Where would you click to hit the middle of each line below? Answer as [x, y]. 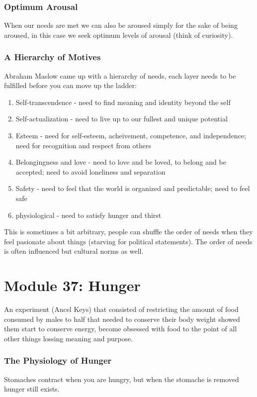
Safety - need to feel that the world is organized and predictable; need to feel [133, 188]
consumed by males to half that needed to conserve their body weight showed [122, 319]
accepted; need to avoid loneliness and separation [90, 171]
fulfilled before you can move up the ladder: [70, 85]
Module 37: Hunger [72, 285]
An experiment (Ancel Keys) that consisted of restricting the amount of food [121, 309]
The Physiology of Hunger [58, 360]
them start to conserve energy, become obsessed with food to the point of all [121, 329]
